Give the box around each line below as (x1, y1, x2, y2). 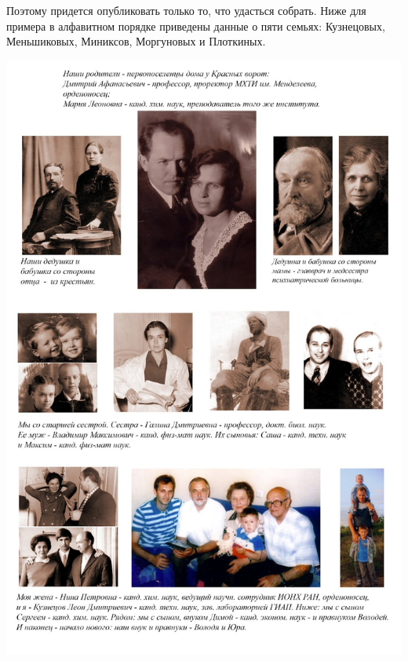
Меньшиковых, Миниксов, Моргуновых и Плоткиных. (6, 33, 266, 49)
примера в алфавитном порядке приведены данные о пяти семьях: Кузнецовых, (6, 17, 385, 34)
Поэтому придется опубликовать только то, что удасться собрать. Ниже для (6, 2, 366, 18)
